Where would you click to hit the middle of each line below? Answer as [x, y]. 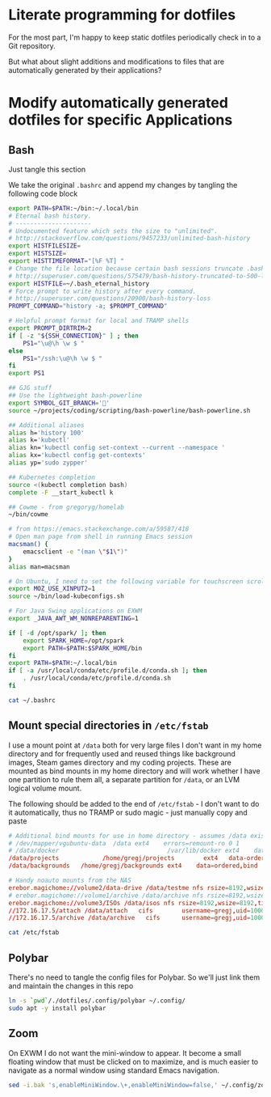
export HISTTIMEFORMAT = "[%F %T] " [67, 261]
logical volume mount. [45, 788]
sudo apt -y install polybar [57, 1008]
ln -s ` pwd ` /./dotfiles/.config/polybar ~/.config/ [97, 1001]
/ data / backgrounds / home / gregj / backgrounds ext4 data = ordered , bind [133, 866]
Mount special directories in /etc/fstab [108, 726]
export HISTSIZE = [38, 254]
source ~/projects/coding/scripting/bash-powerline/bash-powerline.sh [129, 410]
